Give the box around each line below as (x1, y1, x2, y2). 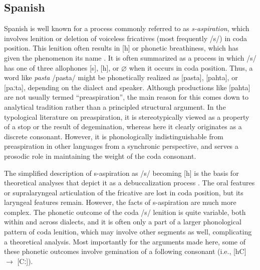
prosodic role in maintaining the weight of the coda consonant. (4, 150, 196, 161)
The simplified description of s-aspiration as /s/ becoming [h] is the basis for (4, 167, 239, 178)
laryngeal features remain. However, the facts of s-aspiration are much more (4, 197, 236, 207)
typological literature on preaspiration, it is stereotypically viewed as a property (4, 111, 249, 122)
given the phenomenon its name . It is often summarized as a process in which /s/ (4, 52, 256, 63)
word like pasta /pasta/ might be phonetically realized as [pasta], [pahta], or (4, 72, 238, 83)
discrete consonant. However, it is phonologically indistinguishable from (4, 131, 223, 141)
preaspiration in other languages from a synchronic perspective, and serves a (4, 141, 238, 151)
